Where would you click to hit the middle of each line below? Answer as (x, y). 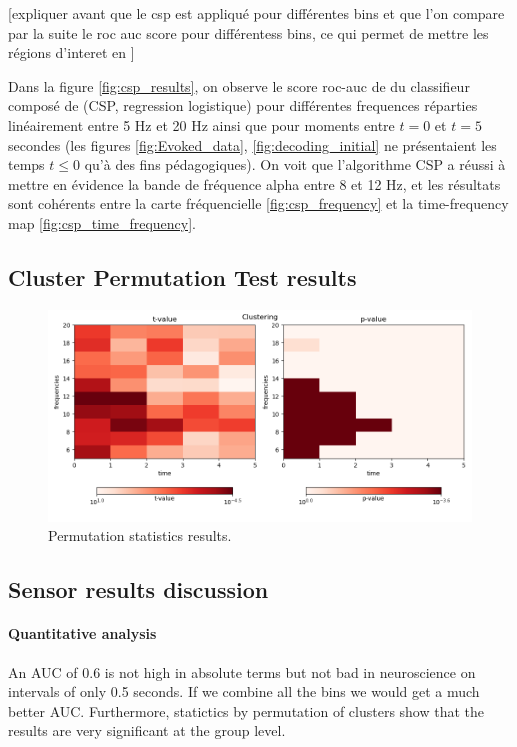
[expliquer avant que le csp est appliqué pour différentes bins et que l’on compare (256, 13)
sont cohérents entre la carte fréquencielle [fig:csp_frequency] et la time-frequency (258, 203)
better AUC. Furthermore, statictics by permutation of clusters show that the (246, 710)
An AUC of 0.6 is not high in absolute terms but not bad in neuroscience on (242, 671)
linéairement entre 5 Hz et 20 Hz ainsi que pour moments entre (201, 124)
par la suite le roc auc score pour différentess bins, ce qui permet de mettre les (248, 32)
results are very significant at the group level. (147, 730)
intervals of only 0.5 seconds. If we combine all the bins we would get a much (244, 691)
